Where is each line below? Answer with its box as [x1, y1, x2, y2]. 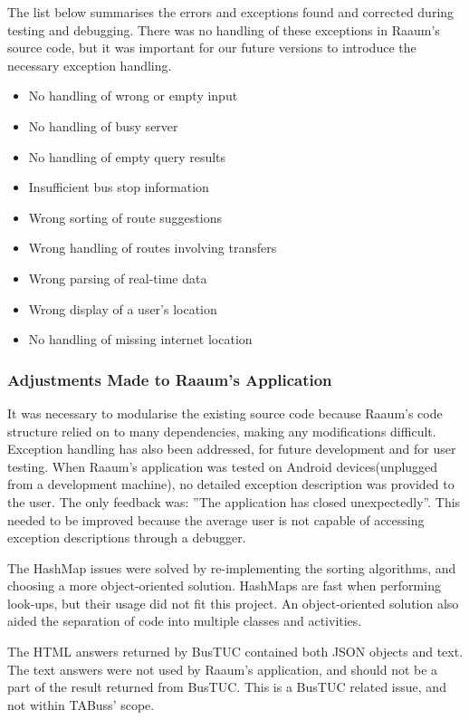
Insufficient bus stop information [28, 178, 209, 197]
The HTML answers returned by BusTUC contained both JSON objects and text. [7, 642, 464, 661]
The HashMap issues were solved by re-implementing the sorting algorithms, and [7, 558, 456, 577]
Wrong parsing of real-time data [28, 268, 207, 287]
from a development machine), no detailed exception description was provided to [7, 475, 455, 494]
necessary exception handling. [7, 55, 172, 74]
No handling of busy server [28, 116, 178, 135]
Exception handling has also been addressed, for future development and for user [7, 439, 456, 458]
